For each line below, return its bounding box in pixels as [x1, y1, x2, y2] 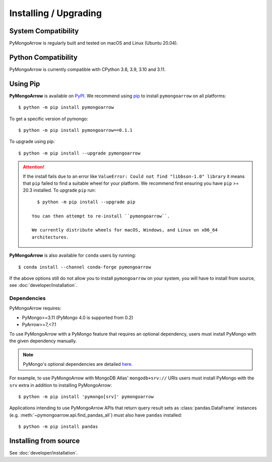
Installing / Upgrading [9, 8, 102, 19]
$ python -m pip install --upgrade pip [37, 199, 135, 205]
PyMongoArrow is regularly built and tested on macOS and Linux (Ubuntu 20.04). [9, 40, 178, 46]
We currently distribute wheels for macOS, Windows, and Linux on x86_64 [32, 227, 218, 233]
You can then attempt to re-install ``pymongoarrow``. [32, 213, 170, 219]
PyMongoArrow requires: [9, 305, 61, 312]
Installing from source [9, 436, 80, 445]
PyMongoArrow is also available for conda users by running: [9, 252, 136, 259]
